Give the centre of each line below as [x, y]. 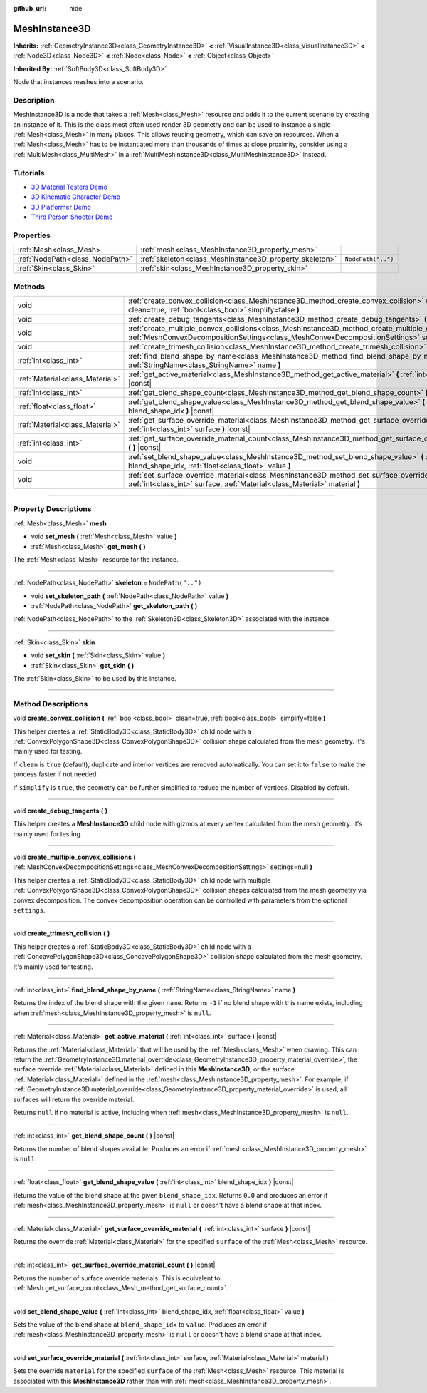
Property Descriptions [52, 509]
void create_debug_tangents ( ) [60, 811]
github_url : [30, 8]
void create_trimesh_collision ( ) [62, 933]
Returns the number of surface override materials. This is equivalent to [117, 1278]
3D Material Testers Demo [69, 187]
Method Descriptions [51, 704]
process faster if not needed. [56, 774]
